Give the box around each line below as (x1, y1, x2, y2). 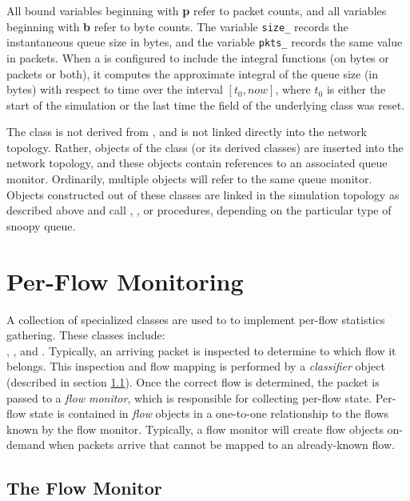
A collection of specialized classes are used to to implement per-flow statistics (6, 311, 385, 327)
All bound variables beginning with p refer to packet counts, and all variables (6, 2, 387, 18)
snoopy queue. (6, 217, 76, 234)
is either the (326, 81, 386, 98)
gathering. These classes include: (6, 327, 165, 343)
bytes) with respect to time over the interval (6, 81, 223, 98)
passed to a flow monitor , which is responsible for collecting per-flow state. (6, 389, 372, 406)
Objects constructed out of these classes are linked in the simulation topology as (6, 186, 400, 202)
